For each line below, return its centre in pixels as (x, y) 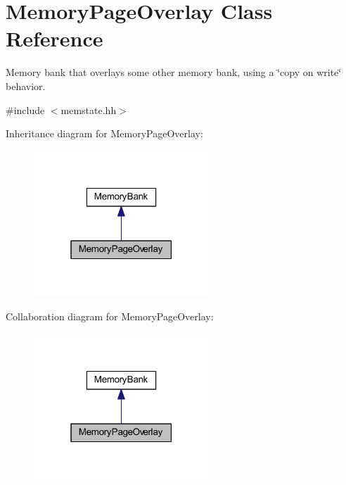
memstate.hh (89, 109)
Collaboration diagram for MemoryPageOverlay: (110, 316)
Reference (55, 38)
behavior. (26, 86)
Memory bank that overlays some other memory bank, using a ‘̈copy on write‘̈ (174, 72)
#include (25, 109)
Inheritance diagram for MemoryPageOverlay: (104, 133)
